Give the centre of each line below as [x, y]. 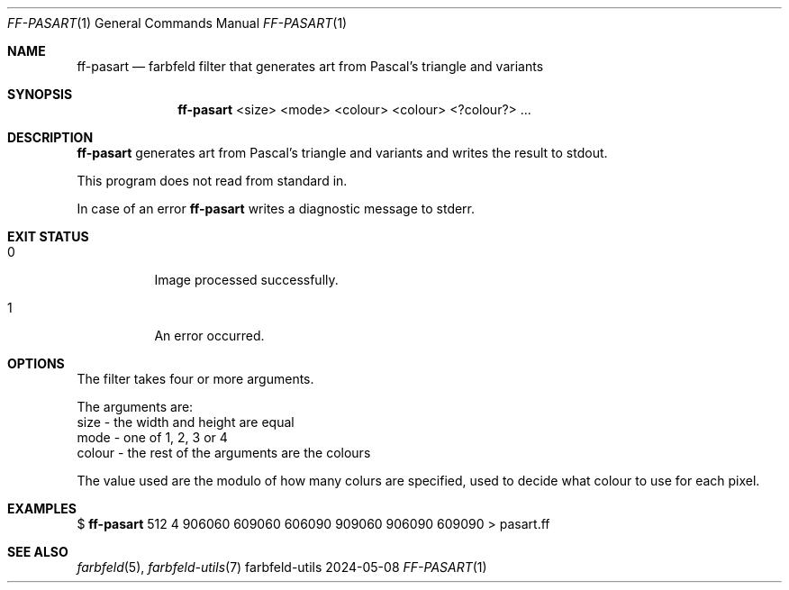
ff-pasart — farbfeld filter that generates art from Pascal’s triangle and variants [310, 66]
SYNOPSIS [40, 94]
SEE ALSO [38, 552]
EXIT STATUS [48, 236]
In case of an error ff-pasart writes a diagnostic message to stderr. [276, 209]
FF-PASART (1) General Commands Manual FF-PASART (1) [177, 23]
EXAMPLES [42, 508]
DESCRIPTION [50, 137]
